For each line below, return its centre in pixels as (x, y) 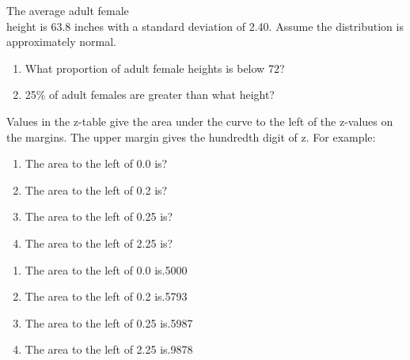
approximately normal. (61, 42)
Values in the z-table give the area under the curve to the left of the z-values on (200, 121)
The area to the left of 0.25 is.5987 (109, 322)
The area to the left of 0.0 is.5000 (106, 269)
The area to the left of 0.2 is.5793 (106, 296)
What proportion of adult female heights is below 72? (155, 68)
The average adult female (68, 10)
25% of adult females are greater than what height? (150, 95)
